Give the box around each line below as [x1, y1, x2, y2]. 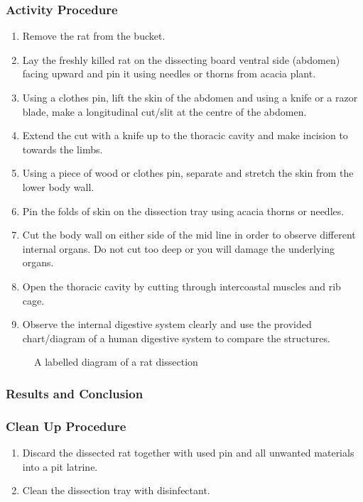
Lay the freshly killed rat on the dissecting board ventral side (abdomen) [22, 52, 340, 67]
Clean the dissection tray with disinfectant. [22, 483, 210, 498]
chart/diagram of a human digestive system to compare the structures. [22, 330, 330, 345]
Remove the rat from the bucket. [22, 28, 166, 43]
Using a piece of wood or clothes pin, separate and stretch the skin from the [22, 165, 354, 180]
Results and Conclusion [6, 384, 143, 402]
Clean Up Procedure [6, 417, 126, 435]
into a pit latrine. [22, 459, 98, 474]
